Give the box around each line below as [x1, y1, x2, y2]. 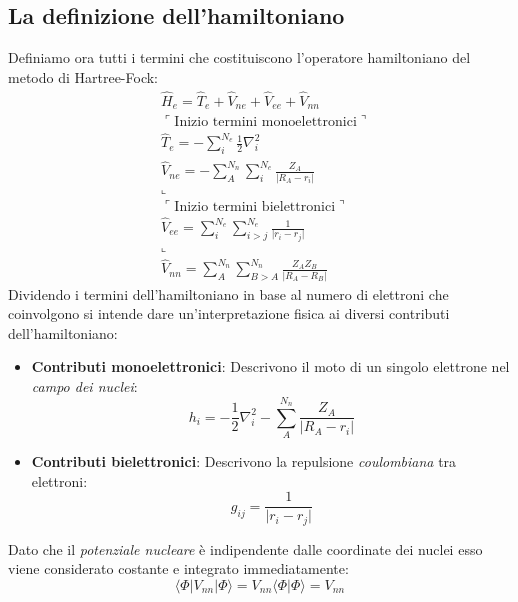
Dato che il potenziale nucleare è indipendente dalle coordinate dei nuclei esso [8, 538, 483, 559]
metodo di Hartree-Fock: [8, 66, 158, 87]
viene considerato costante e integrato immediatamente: [8, 558, 349, 579]
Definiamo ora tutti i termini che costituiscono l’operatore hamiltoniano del [8, 47, 471, 68]
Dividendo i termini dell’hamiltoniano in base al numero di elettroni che [8, 283, 449, 304]
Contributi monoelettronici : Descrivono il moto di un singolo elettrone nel [31, 356, 510, 377]
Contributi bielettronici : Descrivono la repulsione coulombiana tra [31, 451, 457, 472]
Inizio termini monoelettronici [174, 115, 357, 130]
